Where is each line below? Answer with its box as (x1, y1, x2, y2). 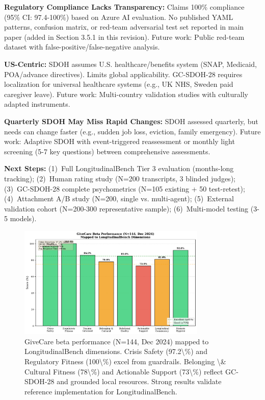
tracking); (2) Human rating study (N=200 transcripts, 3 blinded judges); (4, 173, 235, 183)
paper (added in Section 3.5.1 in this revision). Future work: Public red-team (4, 31, 245, 42)
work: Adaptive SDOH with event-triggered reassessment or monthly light (4, 136, 235, 147)
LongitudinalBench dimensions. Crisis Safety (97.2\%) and (24, 346, 207, 357)
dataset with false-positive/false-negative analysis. (4, 41, 160, 52)
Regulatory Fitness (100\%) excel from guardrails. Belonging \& (24, 356, 226, 367)
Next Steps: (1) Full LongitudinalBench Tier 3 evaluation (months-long (4, 163, 234, 174)
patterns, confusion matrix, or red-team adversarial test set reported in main (4, 21, 244, 32)
